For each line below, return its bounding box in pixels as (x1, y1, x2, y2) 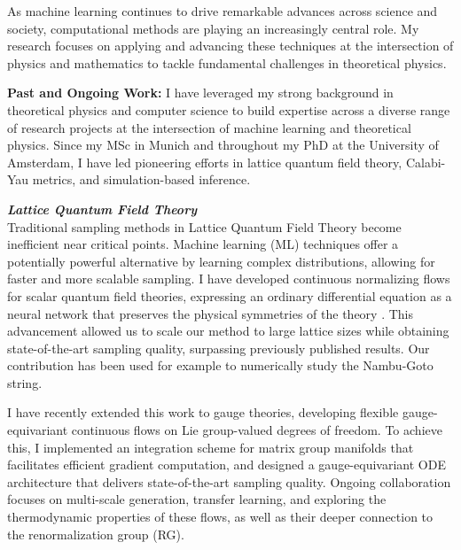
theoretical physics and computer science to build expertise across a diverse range (7, 100, 450, 119)
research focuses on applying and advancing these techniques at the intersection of (7, 36, 454, 55)
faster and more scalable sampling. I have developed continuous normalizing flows (7, 269, 450, 288)
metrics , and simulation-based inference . (32, 170, 251, 189)
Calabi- (405, 152, 446, 171)
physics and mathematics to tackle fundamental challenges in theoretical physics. (7, 53, 447, 72)
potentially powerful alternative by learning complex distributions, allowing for (7, 252, 435, 270)
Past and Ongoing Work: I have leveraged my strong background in (7, 83, 394, 102)
